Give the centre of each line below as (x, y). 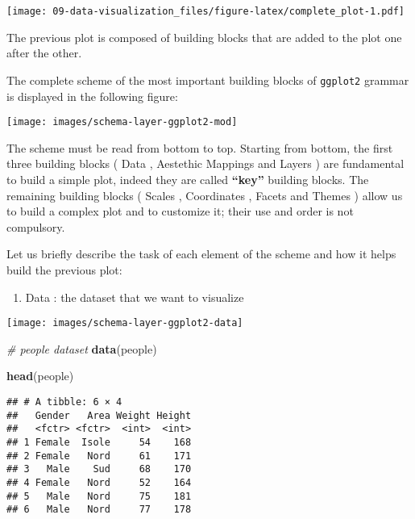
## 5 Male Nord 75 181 (99, 496)
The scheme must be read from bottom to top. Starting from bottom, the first (200, 147)
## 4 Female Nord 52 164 (99, 482)
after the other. (44, 53)
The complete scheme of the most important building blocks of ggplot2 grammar (208, 80)
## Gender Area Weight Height (99, 415)
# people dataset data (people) (82, 348)
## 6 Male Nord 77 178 (99, 510)
